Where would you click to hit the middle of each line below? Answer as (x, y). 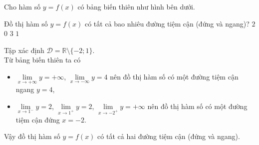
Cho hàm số (22, 6)
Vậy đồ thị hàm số (32, 136)
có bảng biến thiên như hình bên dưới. (136, 6)
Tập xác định (24, 50)
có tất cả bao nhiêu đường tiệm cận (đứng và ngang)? (167, 23)
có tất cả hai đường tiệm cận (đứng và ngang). (169, 136)
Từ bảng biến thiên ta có (42, 60)
